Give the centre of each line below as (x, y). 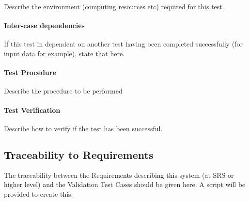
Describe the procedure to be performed (63, 91)
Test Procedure (30, 72)
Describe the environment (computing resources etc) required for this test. (114, 6)
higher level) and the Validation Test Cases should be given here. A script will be (125, 184)
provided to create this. (39, 194)
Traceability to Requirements (79, 154)
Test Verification (32, 110)
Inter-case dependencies (44, 25)
